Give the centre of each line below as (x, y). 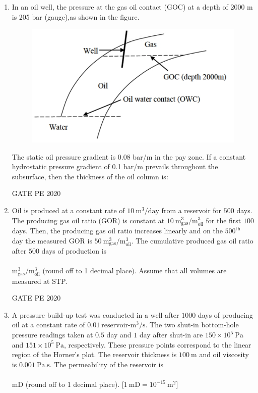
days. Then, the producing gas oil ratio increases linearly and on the (117, 230)
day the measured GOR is (52, 240)
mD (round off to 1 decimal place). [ (68, 384)
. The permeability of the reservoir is (106, 364)
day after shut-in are (171, 335)
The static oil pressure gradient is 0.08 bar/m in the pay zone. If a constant (129, 156)
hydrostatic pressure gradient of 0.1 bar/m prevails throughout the (115, 166)
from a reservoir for (191, 210)
